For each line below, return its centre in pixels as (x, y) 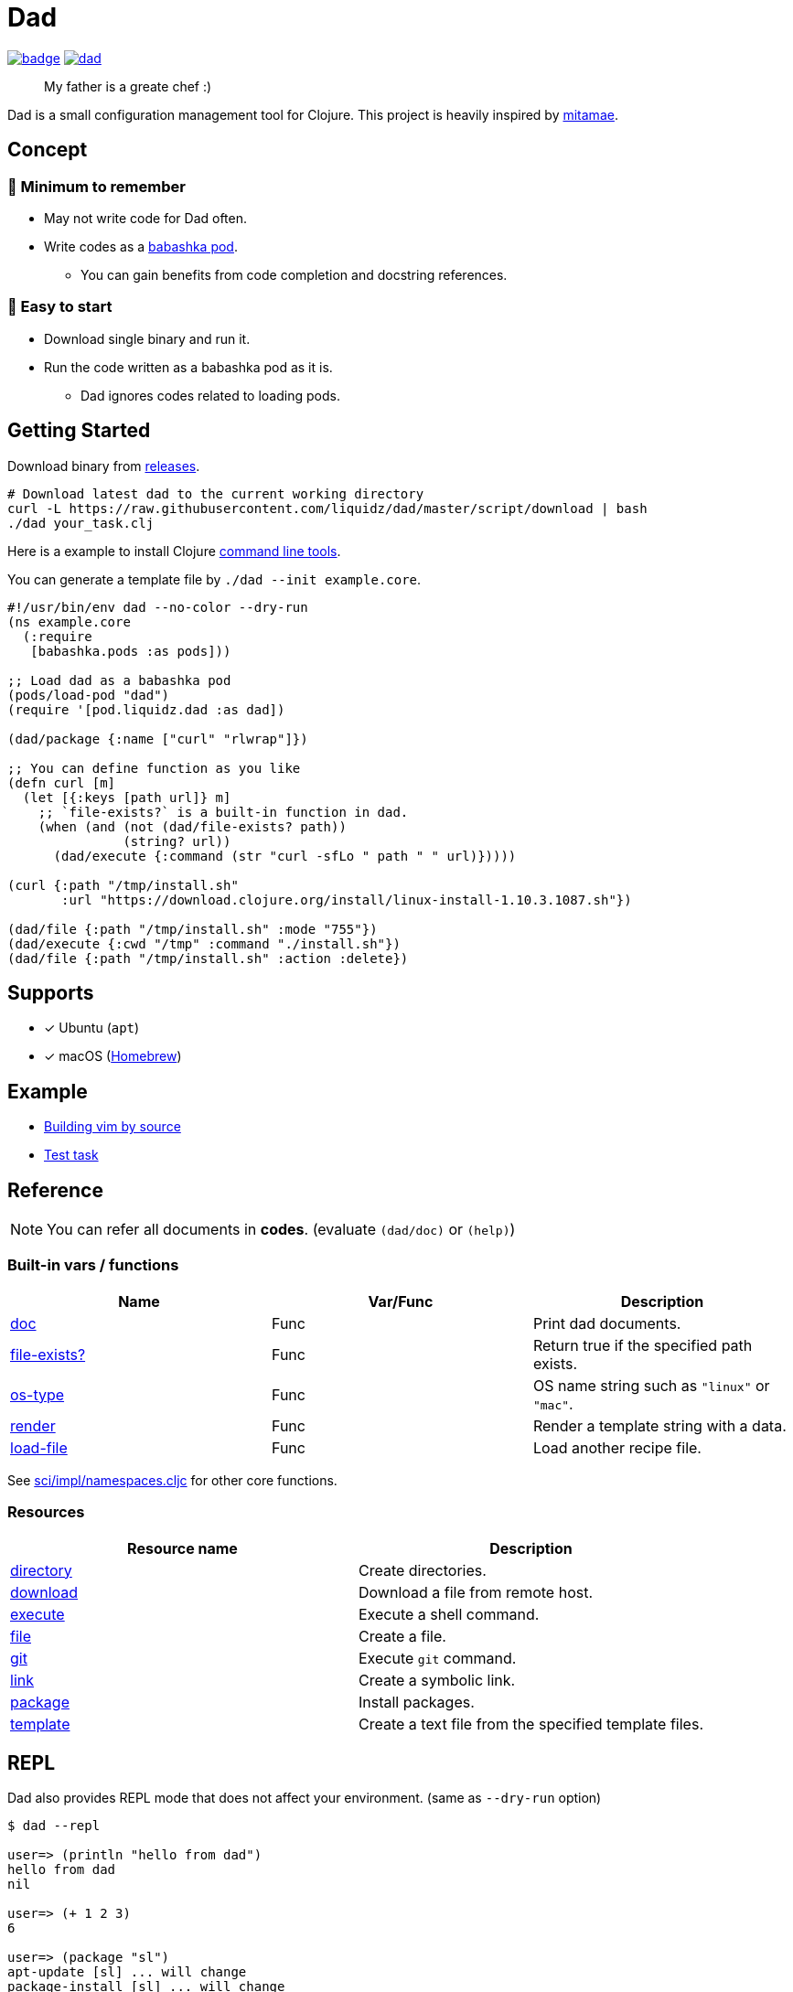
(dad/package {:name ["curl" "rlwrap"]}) (158, 739)
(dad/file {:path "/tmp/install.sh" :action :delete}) (208, 958)
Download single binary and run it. (147, 338)
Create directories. (423, 1570)
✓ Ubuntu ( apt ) (92, 1028)
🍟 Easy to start (60, 307)
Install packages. (417, 1702)
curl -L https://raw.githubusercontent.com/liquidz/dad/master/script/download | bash (327, 508)
